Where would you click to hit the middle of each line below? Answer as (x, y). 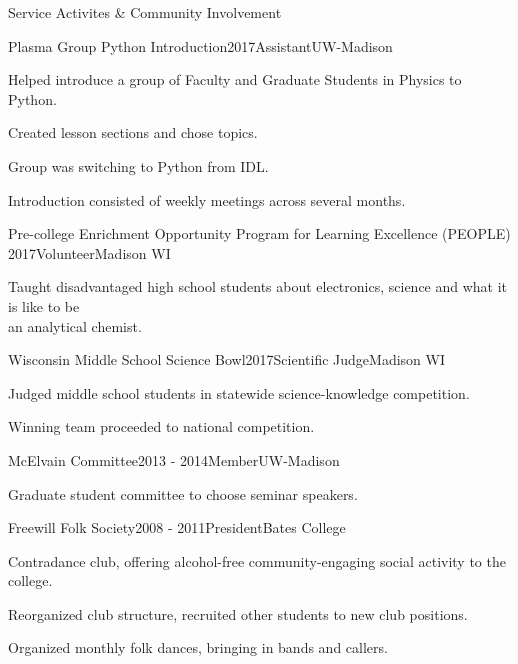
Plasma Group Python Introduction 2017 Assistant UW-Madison (200, 45)
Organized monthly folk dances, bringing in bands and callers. (198, 647)
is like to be (44, 305)
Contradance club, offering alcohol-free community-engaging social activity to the (257, 560)
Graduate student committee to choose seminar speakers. (183, 493)
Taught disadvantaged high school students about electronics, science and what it (258, 286)
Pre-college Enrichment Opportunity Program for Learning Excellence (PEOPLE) (259, 233)
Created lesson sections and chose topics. (133, 132)
